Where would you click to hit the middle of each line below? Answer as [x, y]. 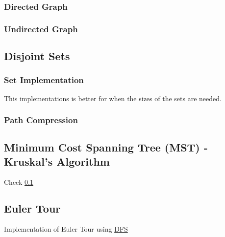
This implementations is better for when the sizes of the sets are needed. [113, 98]
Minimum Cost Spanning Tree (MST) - [106, 147]
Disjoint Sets [37, 56]
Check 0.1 [19, 182]
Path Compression [41, 120]
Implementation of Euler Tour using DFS [66, 228]
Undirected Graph [41, 29]
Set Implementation [44, 80]
